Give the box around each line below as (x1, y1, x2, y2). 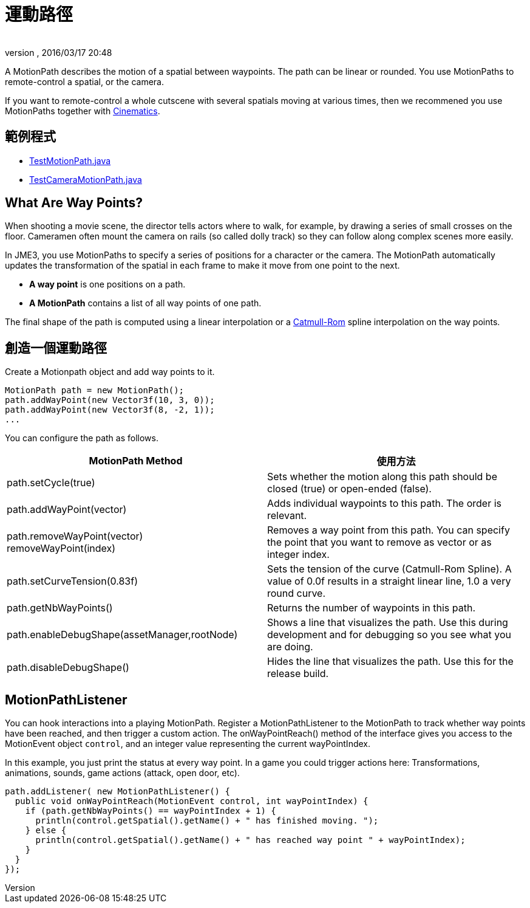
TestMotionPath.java (29, 155, 111, 166)
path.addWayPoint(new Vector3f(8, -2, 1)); (5, 405, 215, 415)
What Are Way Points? (5, 195, 143, 211)
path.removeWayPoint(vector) (7, 530, 143, 543)
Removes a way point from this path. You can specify (267, 524, 510, 537)
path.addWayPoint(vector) (7, 503, 127, 516)
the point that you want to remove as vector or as (267, 536, 492, 549)
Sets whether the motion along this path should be (267, 470, 497, 483)
